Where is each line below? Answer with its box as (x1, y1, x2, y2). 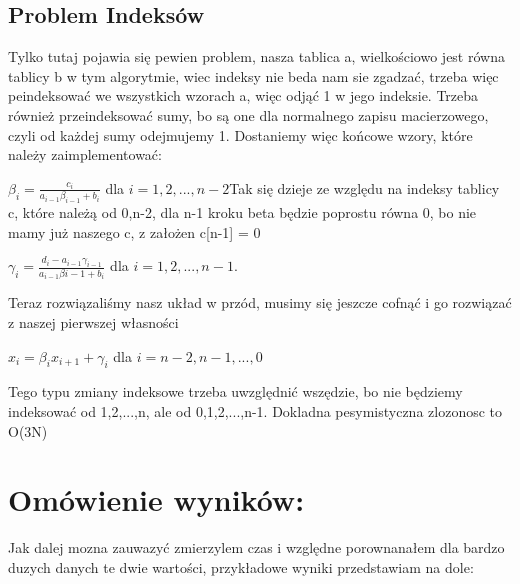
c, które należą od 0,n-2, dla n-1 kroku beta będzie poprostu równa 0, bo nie (8, 202, 477, 223)
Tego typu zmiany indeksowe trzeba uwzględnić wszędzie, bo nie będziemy (8, 381, 463, 402)
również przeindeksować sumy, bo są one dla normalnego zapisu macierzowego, (8, 104, 489, 125)
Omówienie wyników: (8, 479, 305, 520)
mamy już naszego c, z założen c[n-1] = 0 (8, 221, 261, 242)
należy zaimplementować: (8, 144, 162, 165)
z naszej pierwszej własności (8, 312, 179, 333)
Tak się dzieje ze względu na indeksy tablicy (229, 177, 500, 198)
